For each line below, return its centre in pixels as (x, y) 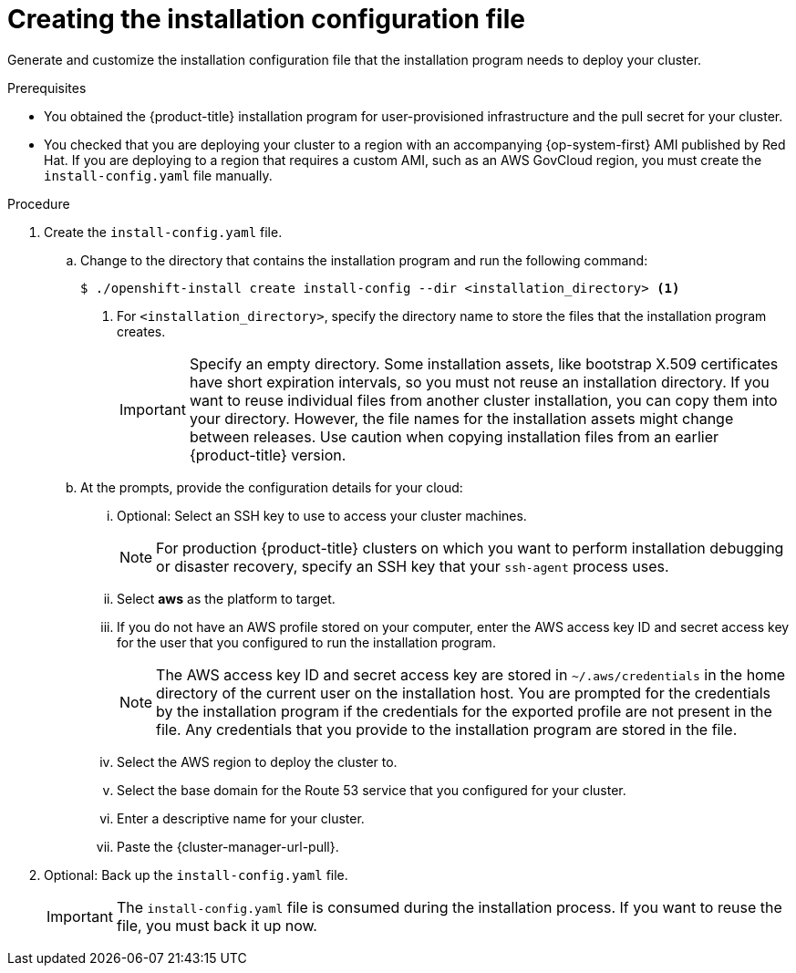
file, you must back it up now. (217, 925)
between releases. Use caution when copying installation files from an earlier (454, 436)
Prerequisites (47, 88)
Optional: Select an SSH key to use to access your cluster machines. (322, 515)
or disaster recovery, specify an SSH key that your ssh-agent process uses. (413, 566)
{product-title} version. (268, 455)
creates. (141, 331)
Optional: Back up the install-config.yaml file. (196, 875)
